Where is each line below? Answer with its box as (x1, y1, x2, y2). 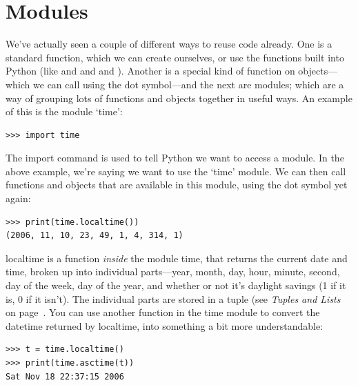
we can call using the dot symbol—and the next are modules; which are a (33, 77, 344, 91)
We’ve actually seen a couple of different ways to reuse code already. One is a (6, 37, 332, 51)
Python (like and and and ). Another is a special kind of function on (6, 63, 295, 78)
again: (6, 191, 31, 206)
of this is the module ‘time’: (6, 104, 123, 119)
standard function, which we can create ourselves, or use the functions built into (6, 50, 344, 64)
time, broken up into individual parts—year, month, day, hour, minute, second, (6, 264, 340, 279)
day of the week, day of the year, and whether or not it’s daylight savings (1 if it (6, 278, 346, 293)
